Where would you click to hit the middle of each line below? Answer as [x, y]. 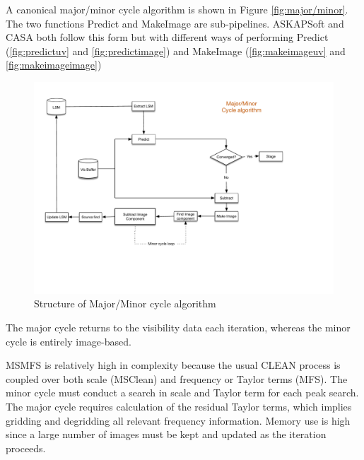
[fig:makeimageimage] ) [54, 65]
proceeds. [26, 448]
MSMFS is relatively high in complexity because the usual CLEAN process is [173, 365]
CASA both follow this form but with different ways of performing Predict [167, 37]
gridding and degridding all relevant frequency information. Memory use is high [178, 420]
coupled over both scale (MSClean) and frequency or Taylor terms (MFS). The [177, 378]
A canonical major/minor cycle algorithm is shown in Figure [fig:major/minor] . [177, 9]
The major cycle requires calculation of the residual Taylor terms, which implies [179, 406]
